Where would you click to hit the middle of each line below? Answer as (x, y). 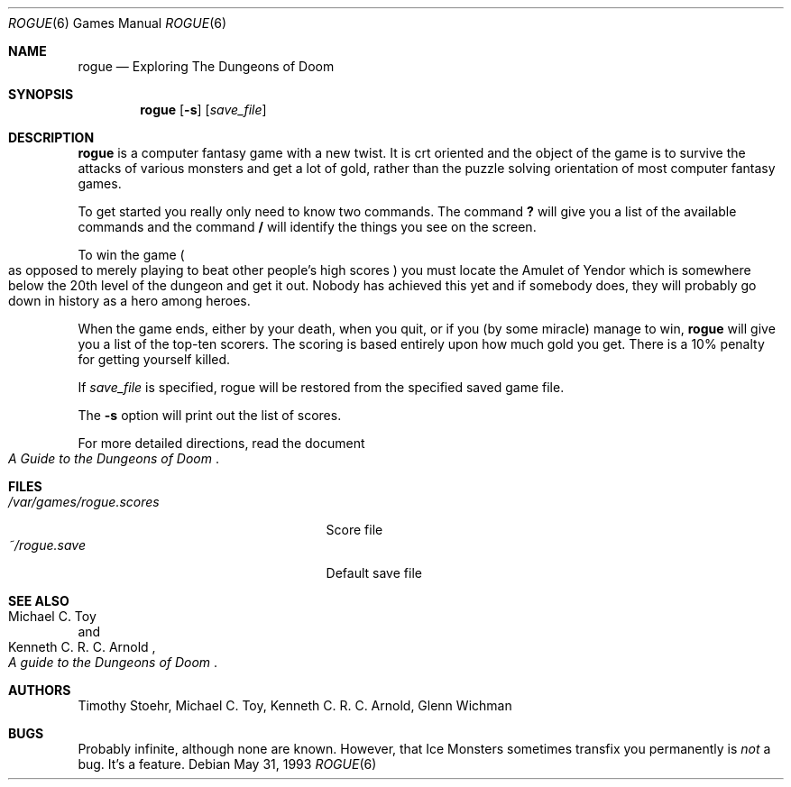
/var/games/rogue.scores (84, 502)
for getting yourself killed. (154, 359)
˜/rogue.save (47, 545)
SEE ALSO (39, 601)
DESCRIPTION (51, 137)
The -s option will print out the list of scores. (210, 415)
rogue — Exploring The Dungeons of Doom (206, 66)
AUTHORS (40, 690)
